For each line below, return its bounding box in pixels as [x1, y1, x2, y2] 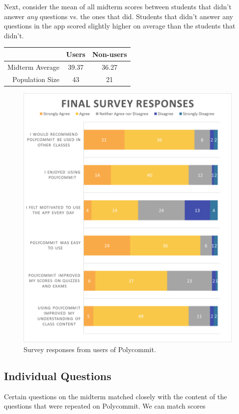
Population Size [12, 74, 59, 84]
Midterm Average [7, 61, 59, 72]
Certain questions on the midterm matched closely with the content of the [4, 391, 227, 401]
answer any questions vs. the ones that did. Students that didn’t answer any [4, 11, 233, 21]
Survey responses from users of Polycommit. [24, 344, 156, 355]
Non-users [92, 49, 127, 59]
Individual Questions [4, 368, 111, 384]
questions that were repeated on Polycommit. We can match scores [4, 401, 206, 411]
